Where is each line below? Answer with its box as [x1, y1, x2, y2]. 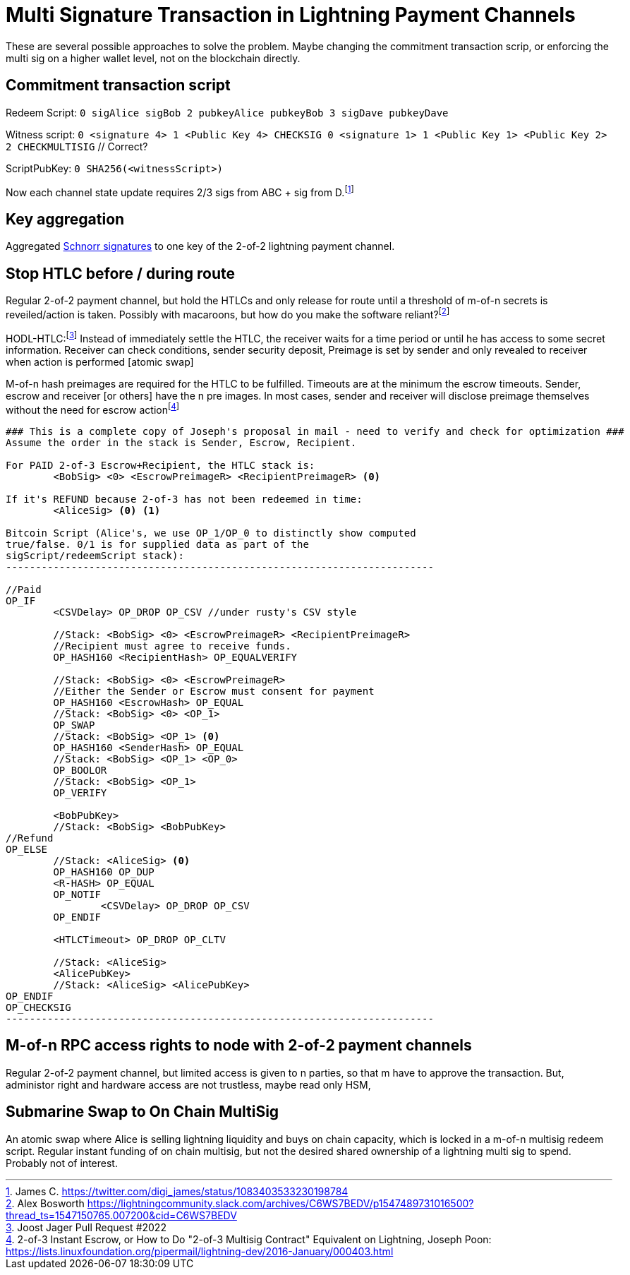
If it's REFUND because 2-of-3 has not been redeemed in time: [6, 493, 363, 505]
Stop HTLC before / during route [6, 264, 235, 282]
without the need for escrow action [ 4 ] [6, 402, 180, 416]
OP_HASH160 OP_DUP [53, 866, 155, 878]
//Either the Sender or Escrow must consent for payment [53, 685, 375, 697]
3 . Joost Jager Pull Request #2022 [6, 1221, 166, 1233]
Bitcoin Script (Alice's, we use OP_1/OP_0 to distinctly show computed [6, 527, 416, 539]
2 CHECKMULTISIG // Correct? [6, 140, 148, 152]
